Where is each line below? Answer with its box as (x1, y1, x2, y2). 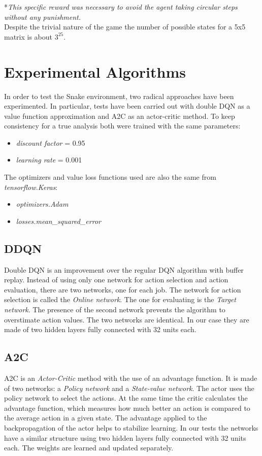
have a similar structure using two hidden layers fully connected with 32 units (4, 432, 246, 443)
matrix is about (4, 31, 53, 42)
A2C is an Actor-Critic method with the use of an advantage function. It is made (4, 373, 257, 383)
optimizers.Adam (16, 199, 69, 209)
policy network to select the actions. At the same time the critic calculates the (4, 393, 248, 403)
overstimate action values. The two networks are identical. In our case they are (4, 314, 249, 324)
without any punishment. (4, 11, 81, 22)
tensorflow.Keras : (4, 181, 58, 192)
